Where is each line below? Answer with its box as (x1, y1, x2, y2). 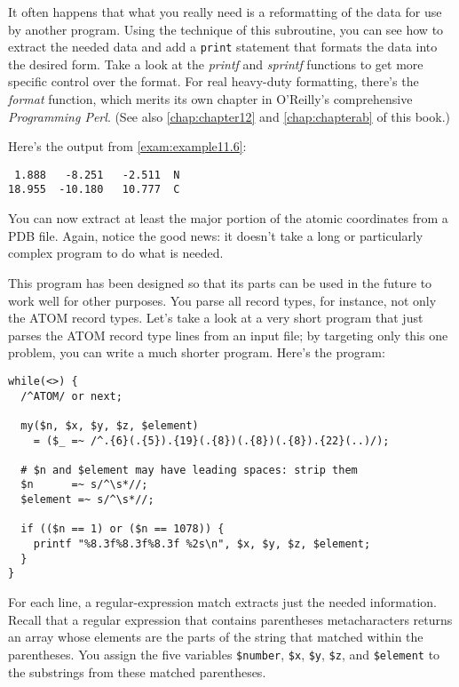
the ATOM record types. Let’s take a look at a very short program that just (8, 308, 423, 327)
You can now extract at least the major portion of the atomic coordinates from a (8, 209, 448, 228)
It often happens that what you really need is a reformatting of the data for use (8, 3, 442, 20)
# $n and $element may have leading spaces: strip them (20, 463, 358, 476)
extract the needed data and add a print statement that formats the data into (8, 37, 438, 56)
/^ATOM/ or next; (20, 389, 123, 403)
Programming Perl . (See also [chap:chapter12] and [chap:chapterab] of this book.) (8, 107, 450, 125)
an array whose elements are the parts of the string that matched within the (8, 627, 423, 646)
